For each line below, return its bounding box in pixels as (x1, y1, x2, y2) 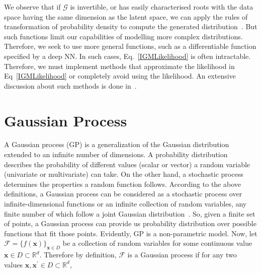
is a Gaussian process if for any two (127, 249, 237, 260)
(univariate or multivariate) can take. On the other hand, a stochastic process (4, 169, 243, 179)
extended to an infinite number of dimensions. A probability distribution (4, 149, 228, 160)
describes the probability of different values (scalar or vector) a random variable (4, 159, 250, 169)
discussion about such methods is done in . (4, 80, 137, 91)
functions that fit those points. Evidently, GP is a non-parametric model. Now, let (4, 228, 257, 238)
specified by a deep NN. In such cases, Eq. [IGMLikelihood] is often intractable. (4, 50, 251, 61)
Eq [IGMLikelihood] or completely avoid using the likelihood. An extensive (4, 71, 236, 81)
